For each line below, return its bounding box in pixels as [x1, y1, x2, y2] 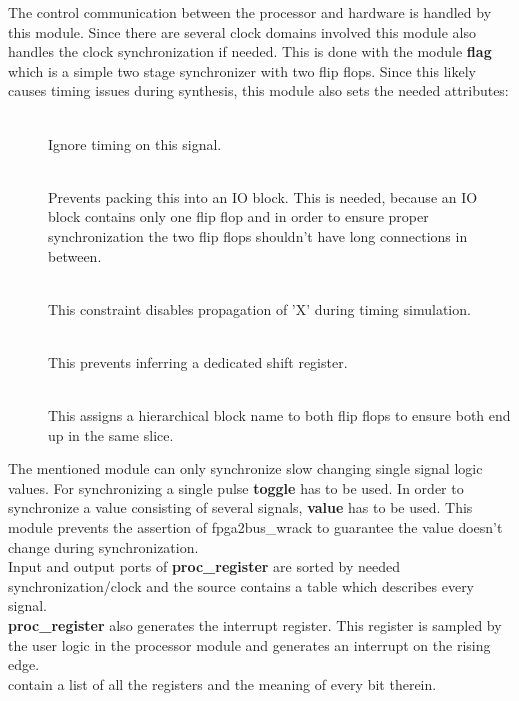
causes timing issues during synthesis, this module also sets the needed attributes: [8, 80, 509, 101]
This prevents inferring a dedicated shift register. [48, 351, 348, 372]
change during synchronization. [8, 536, 199, 557]
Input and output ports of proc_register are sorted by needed [8, 556, 401, 577]
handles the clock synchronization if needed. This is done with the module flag [8, 41, 492, 62]
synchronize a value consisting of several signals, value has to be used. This [8, 497, 473, 518]
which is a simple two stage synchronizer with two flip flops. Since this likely [8, 60, 476, 81]
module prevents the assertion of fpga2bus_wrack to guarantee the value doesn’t [8, 517, 503, 538]
